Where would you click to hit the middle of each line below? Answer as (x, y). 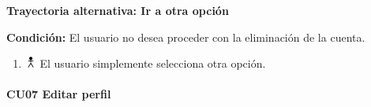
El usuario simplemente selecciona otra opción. (153, 63)
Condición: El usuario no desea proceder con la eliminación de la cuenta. (186, 37)
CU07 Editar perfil (59, 94)
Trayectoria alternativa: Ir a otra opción (118, 10)
